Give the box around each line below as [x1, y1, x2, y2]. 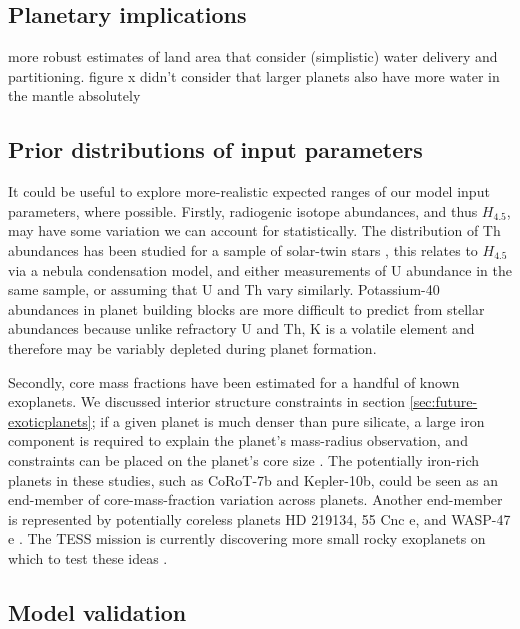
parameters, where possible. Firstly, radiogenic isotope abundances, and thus [8, 200, 478, 221]
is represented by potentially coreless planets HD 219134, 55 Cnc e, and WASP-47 [8, 508, 511, 529]
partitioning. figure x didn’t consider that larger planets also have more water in [8, 65, 500, 86]
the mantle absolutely [8, 85, 141, 106]
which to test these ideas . [8, 547, 168, 568]
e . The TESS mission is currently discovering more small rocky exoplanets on [8, 528, 486, 549]
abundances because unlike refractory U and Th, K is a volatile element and [8, 318, 475, 339]
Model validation [8, 596, 187, 627]
